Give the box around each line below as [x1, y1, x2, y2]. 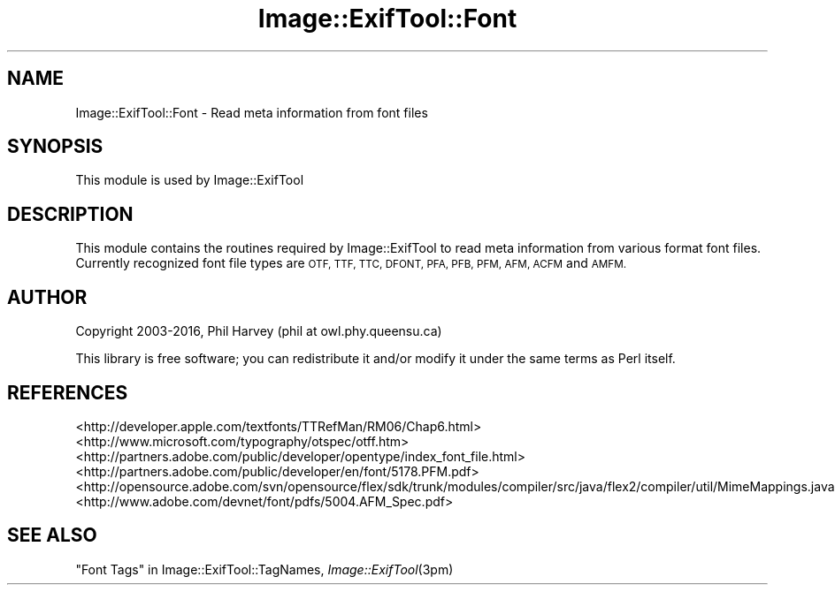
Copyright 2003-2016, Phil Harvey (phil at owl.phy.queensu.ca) [75, 323, 442, 339]
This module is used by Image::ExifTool [75, 172, 304, 188]
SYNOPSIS [7, 135, 103, 158]
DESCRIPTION [7, 202, 134, 225]
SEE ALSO [7, 524, 97, 547]
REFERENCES [7, 381, 128, 404]
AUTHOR [7, 285, 88, 308]
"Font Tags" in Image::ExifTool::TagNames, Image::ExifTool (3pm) [75, 561, 454, 577]
